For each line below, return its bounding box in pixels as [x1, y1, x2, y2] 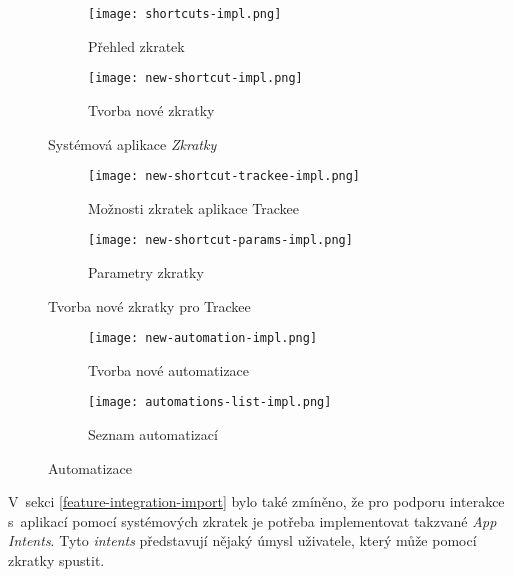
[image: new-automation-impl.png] [88, 331, 318, 346]
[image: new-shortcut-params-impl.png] [88, 233, 353, 248]
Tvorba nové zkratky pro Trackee [48, 295, 251, 316]
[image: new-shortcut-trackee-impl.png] [88, 169, 361, 184]
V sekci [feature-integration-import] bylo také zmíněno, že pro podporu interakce [8, 491, 505, 512]
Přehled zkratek [88, 35, 185, 56]
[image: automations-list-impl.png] [88, 395, 332, 410]
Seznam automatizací [88, 424, 218, 445]
